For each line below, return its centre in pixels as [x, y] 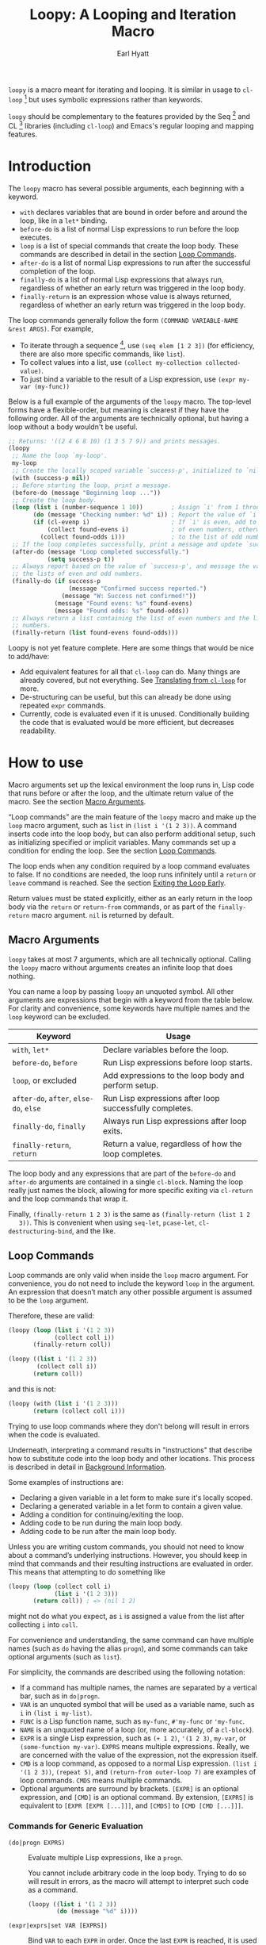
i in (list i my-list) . [56, 1713]
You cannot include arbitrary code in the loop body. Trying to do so [137, 1873]
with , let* [31, 1049]
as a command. [53, 1889]
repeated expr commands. [63, 706]
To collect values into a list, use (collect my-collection [110, 362]
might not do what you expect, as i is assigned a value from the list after [126, 1617]
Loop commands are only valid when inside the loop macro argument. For [128, 1275]
